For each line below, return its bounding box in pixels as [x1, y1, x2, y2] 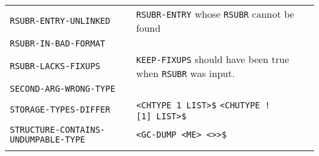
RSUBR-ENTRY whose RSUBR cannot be [136, 7, 294, 21]
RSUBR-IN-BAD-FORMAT [10, 39, 106, 48]
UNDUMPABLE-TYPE [10, 135, 85, 144]
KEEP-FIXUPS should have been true [136, 52, 290, 66]
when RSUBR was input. [136, 66, 235, 80]
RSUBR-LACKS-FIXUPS [10, 61, 101, 71]
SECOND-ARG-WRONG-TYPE [10, 84, 115, 94]
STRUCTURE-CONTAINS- [10, 125, 106, 135]
